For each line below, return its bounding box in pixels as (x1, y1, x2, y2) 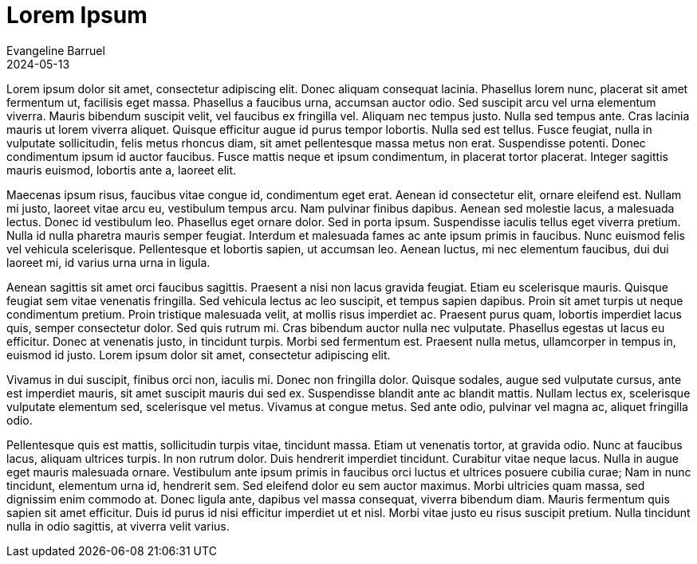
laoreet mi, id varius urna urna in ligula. (6, 255, 211, 269)
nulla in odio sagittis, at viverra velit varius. (6, 519, 230, 533)
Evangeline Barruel (6, 43, 105, 57)
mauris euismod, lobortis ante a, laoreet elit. (6, 163, 237, 177)
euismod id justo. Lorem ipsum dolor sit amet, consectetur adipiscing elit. (6, 347, 391, 362)
